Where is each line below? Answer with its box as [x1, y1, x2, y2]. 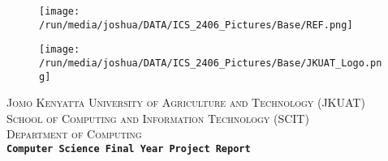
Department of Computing [6, 125, 142, 142]
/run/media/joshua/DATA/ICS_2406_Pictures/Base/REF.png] [39, 19, 353, 31]
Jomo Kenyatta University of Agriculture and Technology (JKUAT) [6, 94, 365, 111]
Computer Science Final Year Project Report [6, 143, 251, 155]
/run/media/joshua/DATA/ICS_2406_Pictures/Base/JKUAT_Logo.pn [39, 57, 382, 69]
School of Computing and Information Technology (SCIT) [6, 109, 309, 126]
